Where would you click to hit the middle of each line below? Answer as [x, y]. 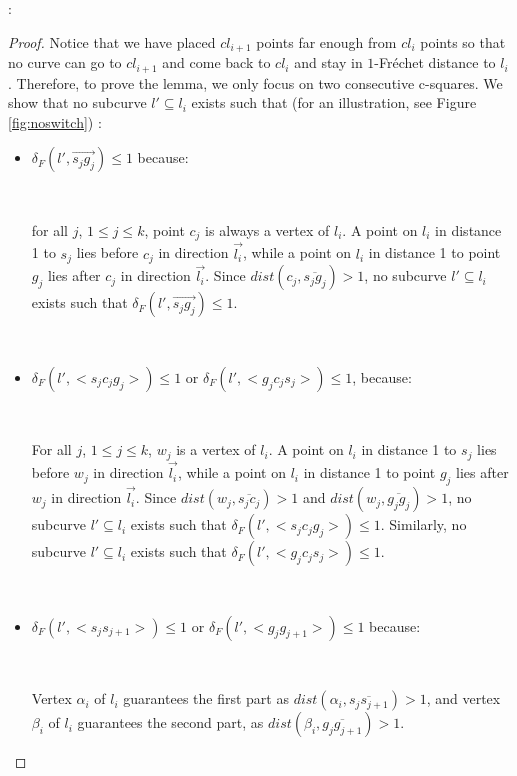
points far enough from [326, 41]
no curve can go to [65, 62]
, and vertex [463, 698]
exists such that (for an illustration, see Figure [334, 102]
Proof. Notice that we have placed [112, 41]
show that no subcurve [77, 102]
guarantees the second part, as [170, 722]
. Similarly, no [423, 524]
